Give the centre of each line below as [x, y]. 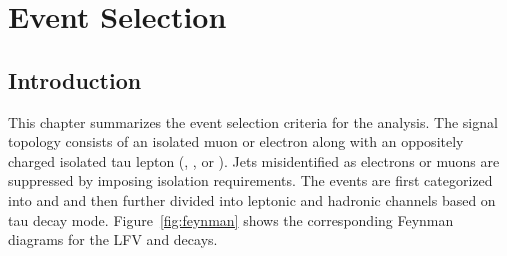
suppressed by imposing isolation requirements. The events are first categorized [250, 180]
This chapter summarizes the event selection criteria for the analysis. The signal [253, 121]
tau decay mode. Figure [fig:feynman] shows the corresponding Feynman [231, 219]
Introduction [75, 79]
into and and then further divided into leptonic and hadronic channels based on [252, 199]
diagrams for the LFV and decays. [113, 239]
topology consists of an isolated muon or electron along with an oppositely [236, 141]
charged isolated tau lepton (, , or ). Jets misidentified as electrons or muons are [254, 160]
